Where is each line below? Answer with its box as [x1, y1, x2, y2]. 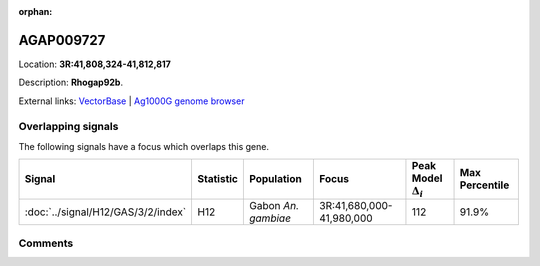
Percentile [459, 178, 510, 192]
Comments [18, 236, 74, 250]
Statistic [197, 172, 239, 186]
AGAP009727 [18, 31, 106, 49]
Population [248, 172, 302, 186]
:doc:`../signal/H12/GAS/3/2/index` [24, 205, 187, 219]
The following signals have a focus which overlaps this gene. [18, 140, 270, 152]
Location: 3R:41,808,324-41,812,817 [18, 58, 172, 70]
